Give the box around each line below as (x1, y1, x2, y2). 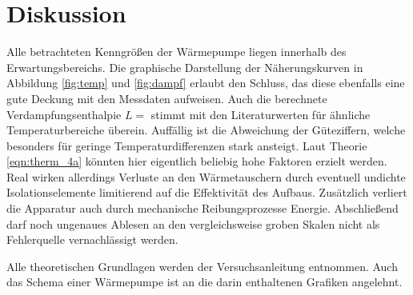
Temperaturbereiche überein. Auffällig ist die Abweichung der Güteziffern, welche (6, 122, 406, 138)
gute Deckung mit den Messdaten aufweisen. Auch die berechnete (6, 90, 327, 106)
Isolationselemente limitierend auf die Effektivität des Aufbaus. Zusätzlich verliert (6, 184, 407, 201)
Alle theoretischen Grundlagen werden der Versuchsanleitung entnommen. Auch (6, 257, 398, 274)
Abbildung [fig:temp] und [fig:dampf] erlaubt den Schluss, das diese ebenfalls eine (6, 74, 405, 91)
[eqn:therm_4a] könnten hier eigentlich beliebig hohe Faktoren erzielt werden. (6, 153, 387, 169)
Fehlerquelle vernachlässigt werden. (6, 231, 178, 248)
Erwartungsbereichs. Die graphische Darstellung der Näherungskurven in (6, 58, 363, 75)
